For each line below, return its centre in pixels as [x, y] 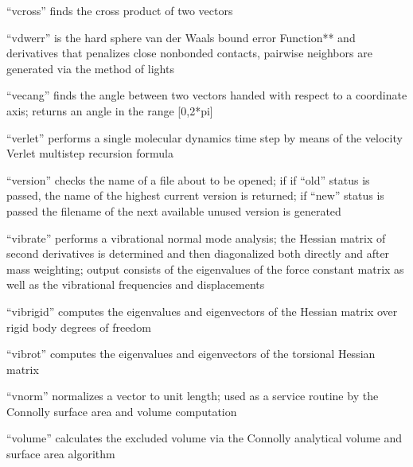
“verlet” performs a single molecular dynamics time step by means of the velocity [205, 137]
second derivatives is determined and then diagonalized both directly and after [198, 253]
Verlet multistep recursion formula [90, 153]
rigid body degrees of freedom [79, 327]
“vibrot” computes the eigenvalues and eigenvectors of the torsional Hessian [191, 354]
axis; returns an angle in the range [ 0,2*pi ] [110, 110]
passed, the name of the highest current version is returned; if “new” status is [195, 195]
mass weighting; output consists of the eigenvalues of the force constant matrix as [205, 269]
